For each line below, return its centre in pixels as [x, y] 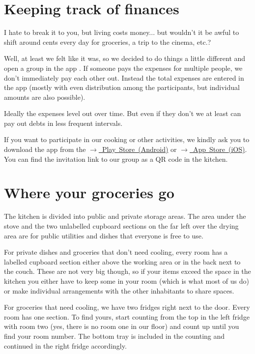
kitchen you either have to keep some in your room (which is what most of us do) [127, 280]
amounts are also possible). [45, 97]
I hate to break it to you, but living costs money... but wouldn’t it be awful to [122, 32]
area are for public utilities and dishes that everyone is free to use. [104, 235]
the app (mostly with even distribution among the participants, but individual [122, 87]
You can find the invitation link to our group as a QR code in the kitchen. [116, 159]
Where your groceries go [89, 192]
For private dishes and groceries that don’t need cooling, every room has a [116, 252]
